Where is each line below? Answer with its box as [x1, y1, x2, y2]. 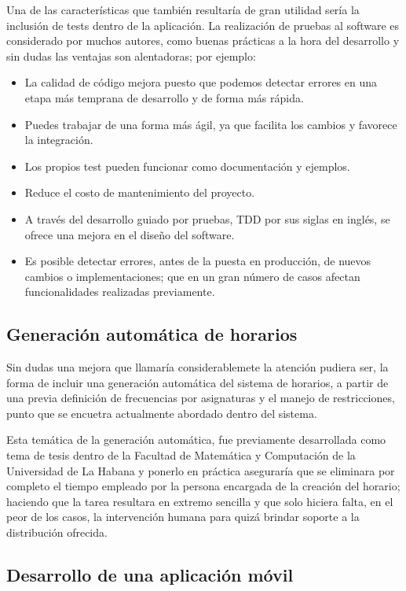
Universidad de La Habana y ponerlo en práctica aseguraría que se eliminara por [6, 462, 395, 478]
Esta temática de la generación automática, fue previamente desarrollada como [6, 431, 386, 448]
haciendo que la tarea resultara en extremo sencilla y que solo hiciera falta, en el [6, 493, 393, 509]
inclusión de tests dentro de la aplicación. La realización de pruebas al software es [6, 17, 400, 33]
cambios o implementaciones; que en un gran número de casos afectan [24, 268, 360, 284]
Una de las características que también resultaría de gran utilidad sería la [6, 2, 360, 17]
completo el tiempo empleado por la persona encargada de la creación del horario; [6, 478, 401, 494]
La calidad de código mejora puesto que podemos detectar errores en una [24, 74, 378, 90]
